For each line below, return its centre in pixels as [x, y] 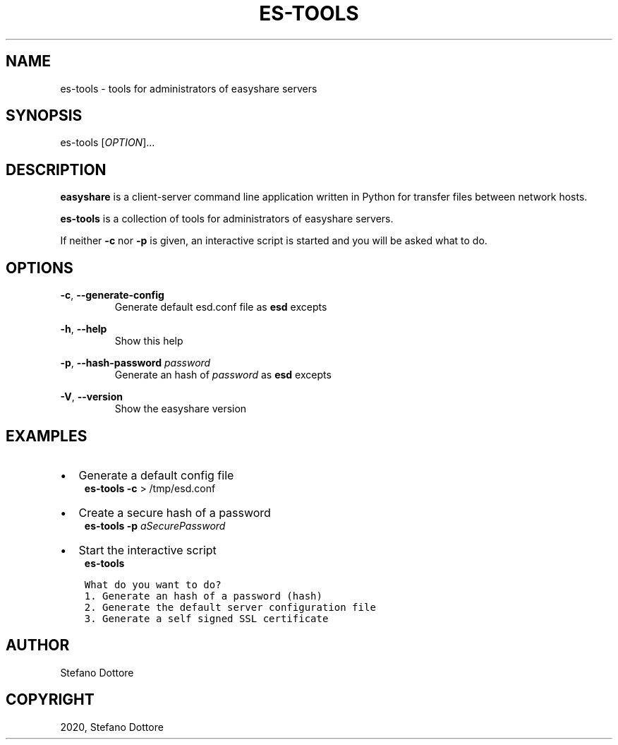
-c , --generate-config [112, 295]
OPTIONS [40, 268]
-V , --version [91, 397]
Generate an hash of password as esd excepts [223, 375]
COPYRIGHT [50, 700]
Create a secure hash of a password [175, 512]
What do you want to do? [153, 584]
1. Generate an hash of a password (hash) [203, 596]
